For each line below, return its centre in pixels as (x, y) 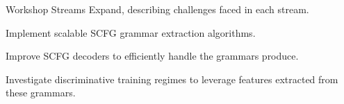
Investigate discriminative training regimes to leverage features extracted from (172, 79)
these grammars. (41, 93)
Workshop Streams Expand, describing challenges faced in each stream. (157, 9)
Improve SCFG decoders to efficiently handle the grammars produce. (152, 56)
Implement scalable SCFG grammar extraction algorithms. (131, 32)
